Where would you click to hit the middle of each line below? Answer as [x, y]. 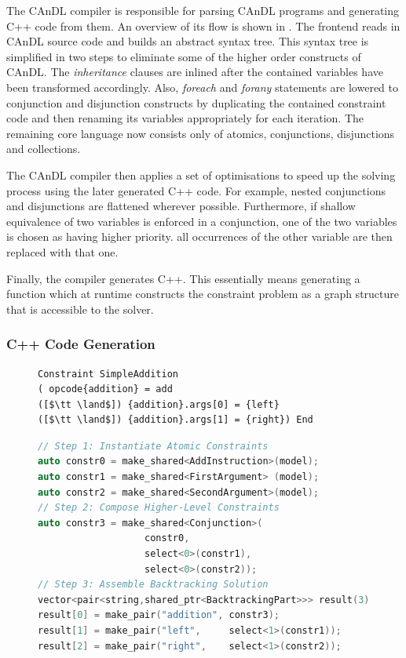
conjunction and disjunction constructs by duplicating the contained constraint [196, 102]
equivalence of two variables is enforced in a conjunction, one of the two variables [202, 221]
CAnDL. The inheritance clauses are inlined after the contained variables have [195, 72]
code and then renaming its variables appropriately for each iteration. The [185, 118]
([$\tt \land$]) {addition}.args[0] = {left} [159, 404]
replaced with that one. [62, 251]
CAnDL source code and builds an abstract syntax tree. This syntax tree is [188, 41]
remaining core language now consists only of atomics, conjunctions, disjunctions [201, 133]
